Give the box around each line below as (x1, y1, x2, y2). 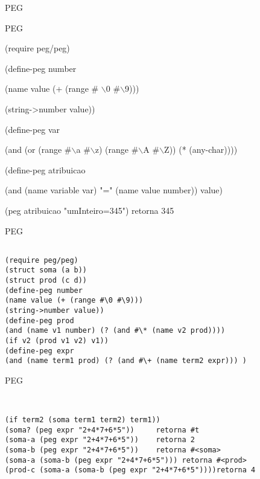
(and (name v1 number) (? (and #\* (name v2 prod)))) (5, 326, 226, 335)
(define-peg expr (5, 346, 74, 355)
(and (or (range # (5, 143, 72, 156)
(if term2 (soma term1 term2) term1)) (5, 415, 160, 424)
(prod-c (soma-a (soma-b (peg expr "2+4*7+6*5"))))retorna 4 (5, 466, 256, 475)
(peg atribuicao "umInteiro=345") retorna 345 (5, 204, 174, 216)
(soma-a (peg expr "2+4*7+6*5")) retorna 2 (5, 436, 195, 445)
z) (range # (95, 143, 139, 156)
